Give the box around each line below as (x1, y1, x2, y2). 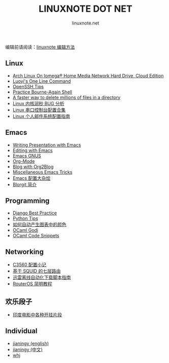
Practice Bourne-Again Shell (12, 89, 72, 95)
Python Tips (12, 215, 38, 222)
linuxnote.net (72, 20, 99, 26)
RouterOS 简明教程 (12, 281, 52, 287)
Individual (5, 327, 38, 335)
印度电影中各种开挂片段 (12, 312, 62, 318)
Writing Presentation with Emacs (12, 141, 81, 148)
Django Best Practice (12, 210, 57, 216)
